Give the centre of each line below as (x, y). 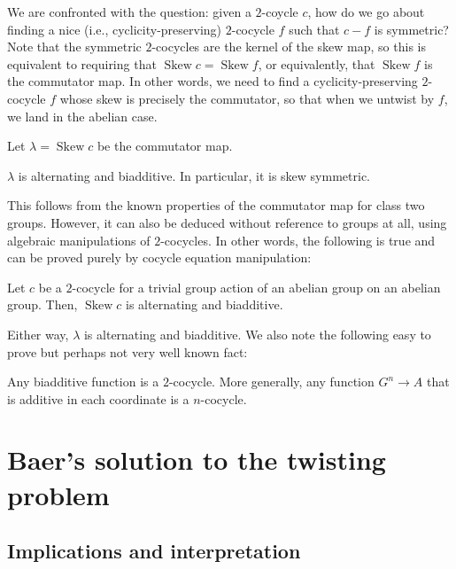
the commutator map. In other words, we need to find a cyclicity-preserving (213, 81)
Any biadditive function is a (83, 382)
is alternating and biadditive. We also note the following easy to (257, 334)
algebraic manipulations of (79, 240)
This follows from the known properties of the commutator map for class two (216, 205)
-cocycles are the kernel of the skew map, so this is (289, 47)
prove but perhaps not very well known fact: (128, 351)
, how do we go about (366, 12)
